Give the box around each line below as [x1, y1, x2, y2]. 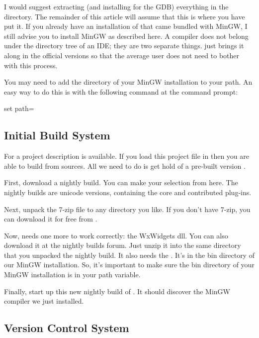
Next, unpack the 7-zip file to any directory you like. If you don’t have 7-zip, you [4, 204, 251, 214]
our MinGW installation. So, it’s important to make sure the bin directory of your [4, 259, 255, 270]
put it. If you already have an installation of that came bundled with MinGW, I [4, 21, 248, 31]
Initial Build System [4, 127, 110, 143]
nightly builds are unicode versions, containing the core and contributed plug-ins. [4, 187, 252, 197]
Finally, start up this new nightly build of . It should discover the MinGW [4, 286, 230, 296]
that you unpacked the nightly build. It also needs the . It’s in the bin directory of [4, 249, 255, 260]
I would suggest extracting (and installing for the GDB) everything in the [4, 1, 229, 11]
